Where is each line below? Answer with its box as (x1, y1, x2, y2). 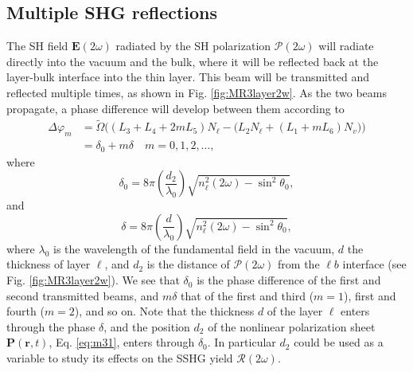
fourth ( (6, 303, 45, 319)
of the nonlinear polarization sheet (208, 318, 376, 335)
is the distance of (146, 256, 230, 272)
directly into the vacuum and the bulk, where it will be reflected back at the (6, 53, 379, 69)
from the (278, 256, 320, 272)
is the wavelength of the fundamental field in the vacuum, (53, 240, 335, 256)
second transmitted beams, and (6, 287, 159, 303)
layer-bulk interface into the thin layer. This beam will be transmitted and (6, 69, 370, 85)
